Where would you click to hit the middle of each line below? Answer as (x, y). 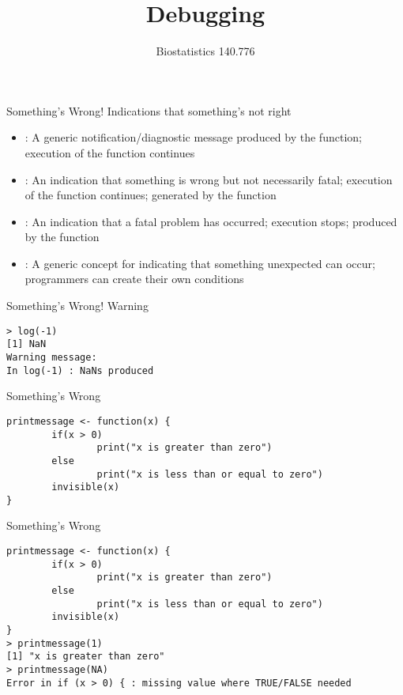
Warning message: (52, 357)
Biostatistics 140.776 (205, 51)
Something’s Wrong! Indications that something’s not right (149, 110)
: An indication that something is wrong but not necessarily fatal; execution (209, 179)
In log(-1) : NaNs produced (80, 370)
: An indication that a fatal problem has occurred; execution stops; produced (211, 221)
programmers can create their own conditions (134, 279)
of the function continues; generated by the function (151, 195)
